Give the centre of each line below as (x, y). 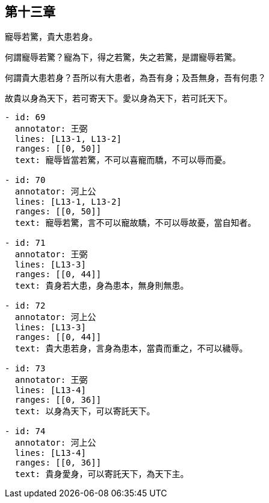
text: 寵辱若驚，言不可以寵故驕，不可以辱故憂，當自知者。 (135, 223)
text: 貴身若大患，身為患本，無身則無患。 (102, 286)
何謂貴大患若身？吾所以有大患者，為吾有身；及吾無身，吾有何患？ (135, 78)
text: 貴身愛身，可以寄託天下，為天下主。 (102, 474)
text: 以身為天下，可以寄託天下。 (85, 412)
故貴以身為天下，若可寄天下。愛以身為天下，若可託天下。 (119, 98)
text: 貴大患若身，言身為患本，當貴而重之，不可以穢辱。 (131, 349)
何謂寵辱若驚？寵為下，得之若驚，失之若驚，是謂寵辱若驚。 (123, 57)
